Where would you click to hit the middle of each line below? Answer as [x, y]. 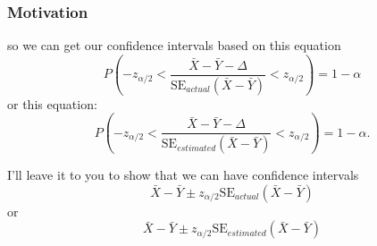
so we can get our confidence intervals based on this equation [174, 45]
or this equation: [52, 103]
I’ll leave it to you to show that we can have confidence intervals [183, 175]
